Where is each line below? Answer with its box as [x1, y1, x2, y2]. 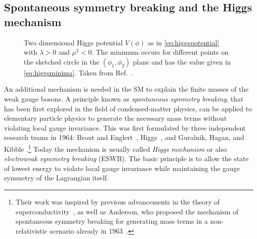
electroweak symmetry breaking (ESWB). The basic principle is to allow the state [4, 153, 249, 164]
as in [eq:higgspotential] [147, 37, 219, 47]
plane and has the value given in [133, 56, 231, 67]
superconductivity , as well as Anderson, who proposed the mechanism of [15, 206, 239, 216]
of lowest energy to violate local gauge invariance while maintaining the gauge [4, 163, 240, 173]
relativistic [15, 225, 48, 236]
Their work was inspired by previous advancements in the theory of [15, 196, 220, 206]
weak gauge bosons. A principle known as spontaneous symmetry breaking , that [4, 93, 244, 103]
